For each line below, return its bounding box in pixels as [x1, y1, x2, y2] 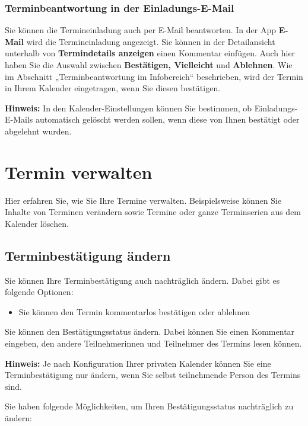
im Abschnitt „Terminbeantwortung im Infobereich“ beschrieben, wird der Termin [5, 70, 303, 82]
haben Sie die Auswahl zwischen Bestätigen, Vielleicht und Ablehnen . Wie [5, 59, 293, 71]
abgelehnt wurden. [5, 124, 72, 137]
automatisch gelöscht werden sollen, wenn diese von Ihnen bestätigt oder [35, 113, 300, 126]
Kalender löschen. [5, 217, 69, 229]
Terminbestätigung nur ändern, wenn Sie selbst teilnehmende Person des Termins [5, 369, 301, 381]
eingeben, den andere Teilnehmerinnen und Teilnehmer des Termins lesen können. [5, 337, 302, 350]
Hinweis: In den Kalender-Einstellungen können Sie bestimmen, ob [5, 101, 252, 114]
